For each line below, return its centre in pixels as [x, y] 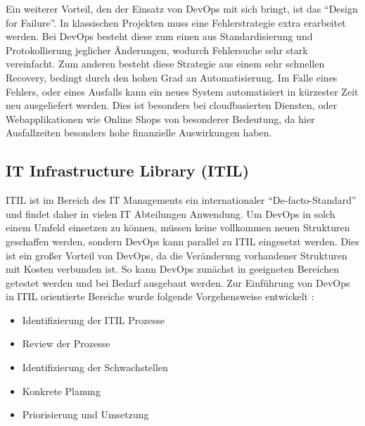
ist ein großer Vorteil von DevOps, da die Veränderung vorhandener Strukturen [177, 255]
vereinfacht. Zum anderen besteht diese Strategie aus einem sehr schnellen [165, 64]
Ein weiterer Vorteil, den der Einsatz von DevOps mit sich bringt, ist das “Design [182, 8]
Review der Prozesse [66, 343]
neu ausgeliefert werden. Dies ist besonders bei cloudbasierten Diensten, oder [172, 105]
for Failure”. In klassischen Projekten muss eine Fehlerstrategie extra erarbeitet [176, 22]
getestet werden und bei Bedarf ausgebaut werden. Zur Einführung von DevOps [178, 282]
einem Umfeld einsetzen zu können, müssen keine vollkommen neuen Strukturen [178, 227]
